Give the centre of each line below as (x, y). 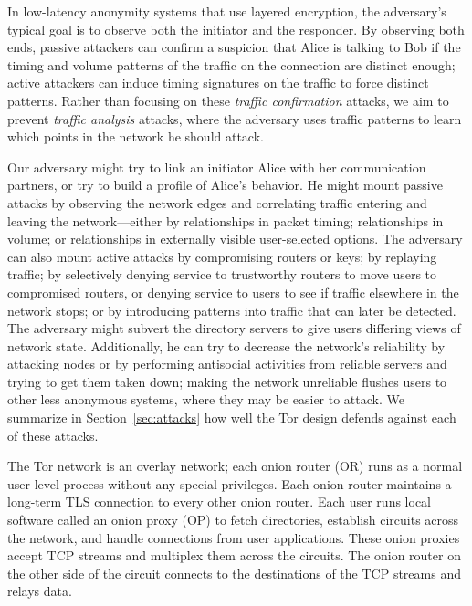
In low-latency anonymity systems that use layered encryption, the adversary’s (227, 11)
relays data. (40, 591)
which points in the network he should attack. (136, 136)
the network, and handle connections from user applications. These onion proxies (234, 537)
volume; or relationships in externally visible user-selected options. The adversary (235, 239)
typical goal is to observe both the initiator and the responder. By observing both (236, 29)
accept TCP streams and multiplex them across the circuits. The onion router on (234, 555)
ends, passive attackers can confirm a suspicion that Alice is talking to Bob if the (234, 47)
